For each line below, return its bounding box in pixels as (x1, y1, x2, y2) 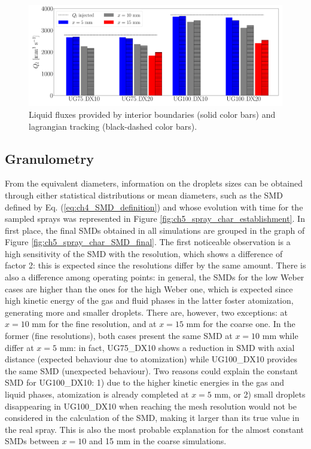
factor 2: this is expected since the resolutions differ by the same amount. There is (5, 259, 306, 271)
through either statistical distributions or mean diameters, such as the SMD (5, 188, 283, 201)
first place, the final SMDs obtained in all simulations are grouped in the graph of (5, 224, 305, 236)
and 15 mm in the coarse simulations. (89, 435, 227, 447)
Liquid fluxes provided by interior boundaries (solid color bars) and (29, 108, 276, 120)
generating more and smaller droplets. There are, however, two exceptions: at (5, 306, 288, 318)
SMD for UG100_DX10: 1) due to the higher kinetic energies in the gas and (5, 376, 285, 389)
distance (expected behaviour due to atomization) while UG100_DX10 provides (5, 353, 297, 365)
